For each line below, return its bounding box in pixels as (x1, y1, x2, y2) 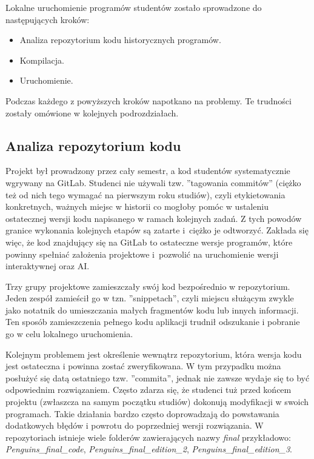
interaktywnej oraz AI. (5, 260, 90, 272)
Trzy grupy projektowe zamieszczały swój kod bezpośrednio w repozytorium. (5, 280, 290, 292)
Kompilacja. (19, 53, 64, 66)
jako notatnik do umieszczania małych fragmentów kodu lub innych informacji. (5, 303, 299, 316)
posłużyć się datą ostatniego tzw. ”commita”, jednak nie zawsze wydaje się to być (5, 371, 310, 384)
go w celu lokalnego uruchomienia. (5, 327, 133, 340)
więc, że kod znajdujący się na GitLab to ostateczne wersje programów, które (5, 235, 293, 248)
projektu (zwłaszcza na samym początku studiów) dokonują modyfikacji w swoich (5, 395, 309, 408)
